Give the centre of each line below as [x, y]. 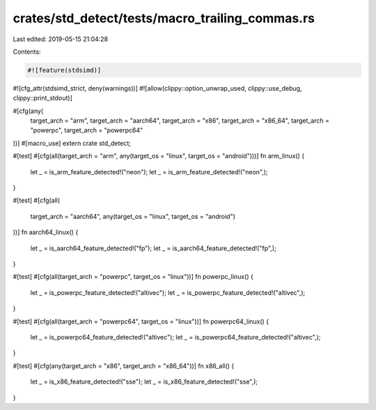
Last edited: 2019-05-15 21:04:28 [61, 39]
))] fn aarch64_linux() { [46, 232]
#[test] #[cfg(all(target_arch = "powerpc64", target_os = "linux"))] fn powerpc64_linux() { [141, 321]
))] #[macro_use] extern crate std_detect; [72, 143]
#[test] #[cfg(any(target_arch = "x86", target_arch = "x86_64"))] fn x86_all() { [124, 365]
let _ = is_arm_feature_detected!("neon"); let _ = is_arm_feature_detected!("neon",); [149, 172]
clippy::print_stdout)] [43, 98]
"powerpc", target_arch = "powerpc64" [87, 130]
